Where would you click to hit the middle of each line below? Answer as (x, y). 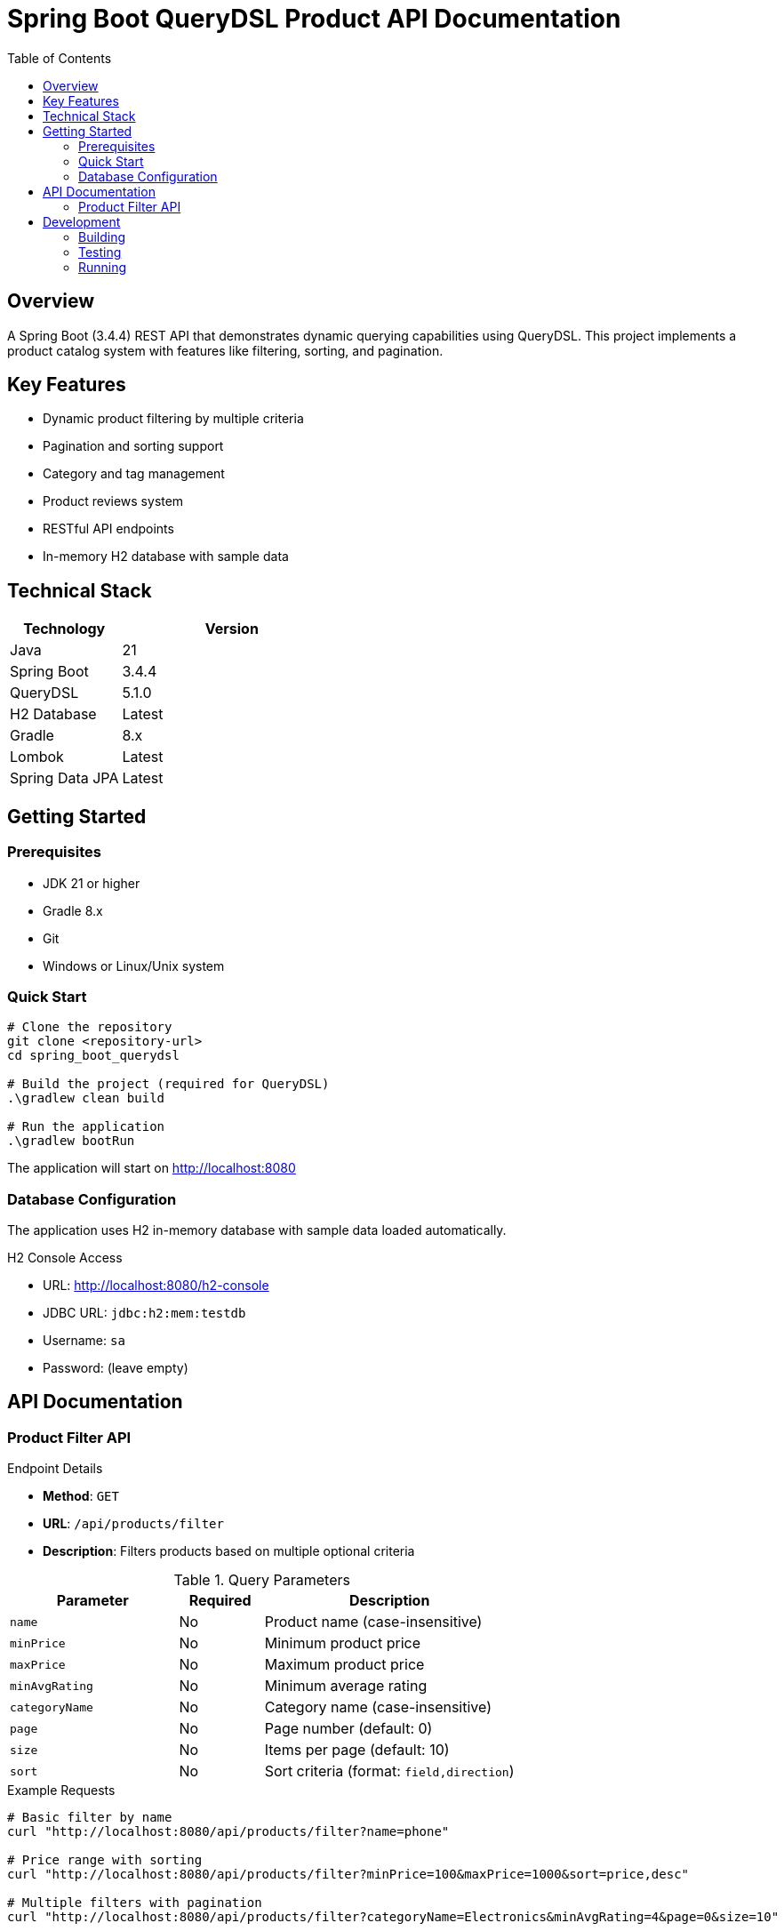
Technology (64, 629)
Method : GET (81, 1496)
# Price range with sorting (105, 1860)
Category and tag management (134, 474)
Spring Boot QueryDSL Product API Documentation (314, 19)
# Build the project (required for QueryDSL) (168, 1084)
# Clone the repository (90, 1027)
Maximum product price (344, 1665)
